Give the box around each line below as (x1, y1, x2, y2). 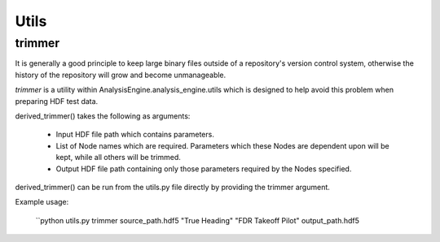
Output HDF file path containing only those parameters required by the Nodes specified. (55, 163, 352, 174)
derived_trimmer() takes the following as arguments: (15, 110, 191, 121)
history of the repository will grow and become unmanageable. (15, 70, 227, 80)
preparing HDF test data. (15, 96, 99, 106)
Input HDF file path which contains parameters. (55, 130, 215, 140)
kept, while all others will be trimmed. (55, 153, 181, 162)
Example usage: (15, 197, 69, 207)
